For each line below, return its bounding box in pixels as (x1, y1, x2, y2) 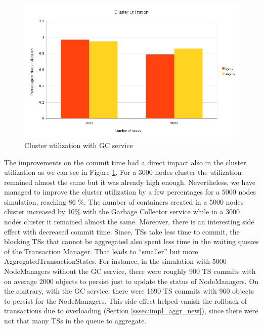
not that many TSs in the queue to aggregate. (4, 315, 147, 326)
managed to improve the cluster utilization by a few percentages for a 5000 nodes (4, 186, 256, 197)
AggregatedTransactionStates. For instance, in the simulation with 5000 (4, 256, 227, 266)
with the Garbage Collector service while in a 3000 (82, 206, 240, 217)
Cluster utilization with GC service (24, 139, 133, 150)
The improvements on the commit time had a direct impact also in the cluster (4, 157, 246, 167)
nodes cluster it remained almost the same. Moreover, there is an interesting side (4, 216, 254, 227)
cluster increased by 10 (4, 206, 75, 217)
